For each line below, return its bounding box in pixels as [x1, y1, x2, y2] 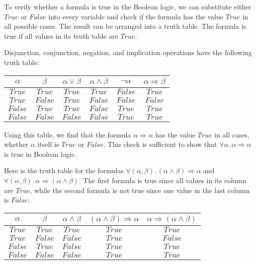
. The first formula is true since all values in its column [79, 175, 247, 185]
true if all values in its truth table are [4, 30, 118, 41]
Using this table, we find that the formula [4, 129, 131, 139]
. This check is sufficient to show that [103, 139, 217, 149]
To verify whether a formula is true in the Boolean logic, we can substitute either [4, 1, 252, 11]
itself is [37, 139, 59, 149]
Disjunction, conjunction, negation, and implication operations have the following [4, 47, 252, 58]
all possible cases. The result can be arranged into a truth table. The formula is [4, 21, 247, 31]
